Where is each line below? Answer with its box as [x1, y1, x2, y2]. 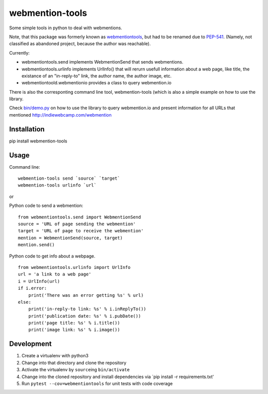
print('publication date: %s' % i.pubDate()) [28, 313, 141, 319]
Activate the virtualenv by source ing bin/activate [21, 367, 130, 373]
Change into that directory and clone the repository [21, 360, 127, 366]
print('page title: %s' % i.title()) [28, 320, 120, 326]
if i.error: [18, 285, 47, 291]
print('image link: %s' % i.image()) [28, 327, 120, 332]
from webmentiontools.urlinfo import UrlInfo [18, 264, 131, 270]
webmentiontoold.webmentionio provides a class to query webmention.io [21, 80, 172, 86]
